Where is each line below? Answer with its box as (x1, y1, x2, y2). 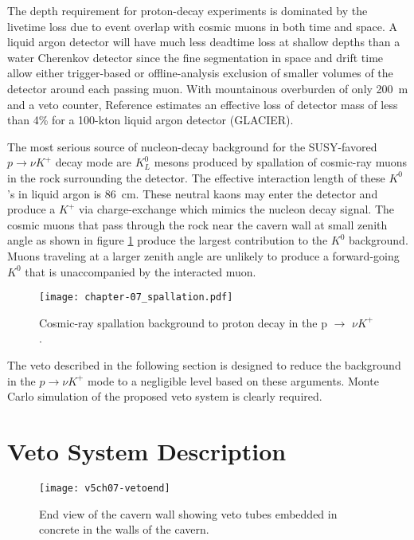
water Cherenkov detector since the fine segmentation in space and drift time (7, 49, 384, 65)
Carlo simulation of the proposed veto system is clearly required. (7, 388, 322, 405)
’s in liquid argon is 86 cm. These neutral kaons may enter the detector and (7, 185, 378, 202)
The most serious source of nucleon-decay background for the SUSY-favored (7, 138, 377, 155)
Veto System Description (7, 434, 287, 467)
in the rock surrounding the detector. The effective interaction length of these (7, 169, 385, 186)
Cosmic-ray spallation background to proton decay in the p (39, 314, 327, 331)
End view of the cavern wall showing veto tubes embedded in (39, 505, 338, 522)
